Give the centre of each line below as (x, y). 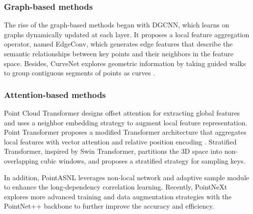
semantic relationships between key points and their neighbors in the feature (119, 53)
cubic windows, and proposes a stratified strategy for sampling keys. (143, 160)
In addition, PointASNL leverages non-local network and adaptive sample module (126, 177)
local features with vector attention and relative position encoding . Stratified (120, 141)
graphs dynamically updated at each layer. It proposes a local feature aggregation (127, 34)
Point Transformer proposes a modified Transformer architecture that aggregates (125, 132)
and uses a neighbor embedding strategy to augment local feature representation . (126, 122)
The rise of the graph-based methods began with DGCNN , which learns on (117, 25)
